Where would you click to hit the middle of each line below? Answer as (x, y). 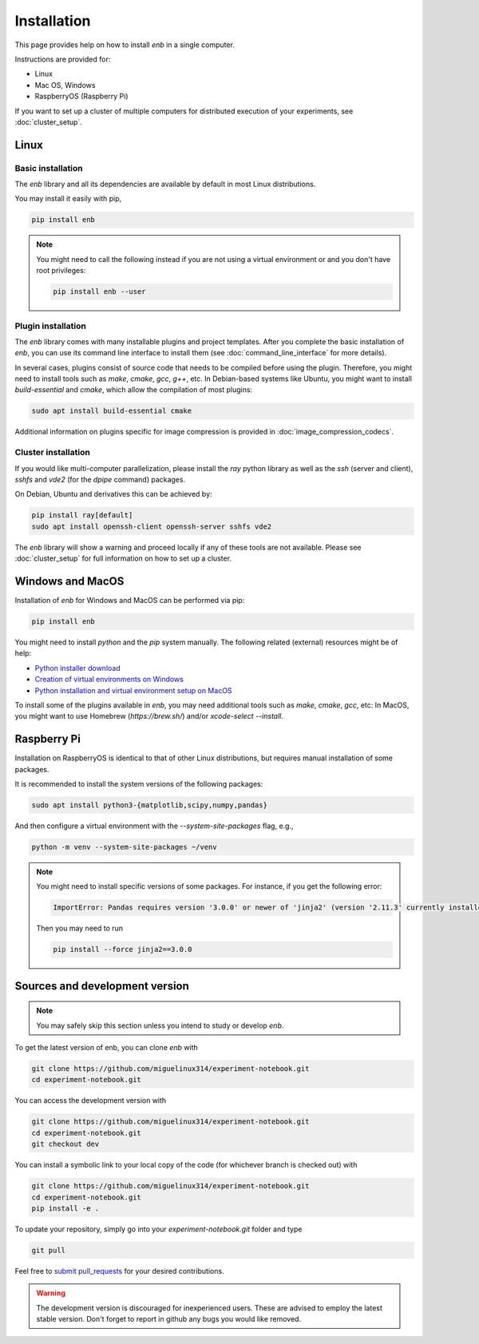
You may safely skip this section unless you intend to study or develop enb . (160, 1025)
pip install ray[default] (82, 515)
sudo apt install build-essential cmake (111, 411)
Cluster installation (53, 453)
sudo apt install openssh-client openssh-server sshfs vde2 (152, 526)
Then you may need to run (80, 928)
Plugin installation (51, 326)
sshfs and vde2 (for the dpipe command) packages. (100, 479)
